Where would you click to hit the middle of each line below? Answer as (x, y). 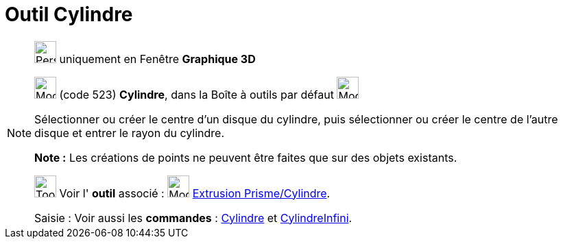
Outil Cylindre (69, 14)
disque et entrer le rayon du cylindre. (130, 133)
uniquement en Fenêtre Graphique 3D (157, 59)
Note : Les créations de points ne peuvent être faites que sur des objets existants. (246, 157)
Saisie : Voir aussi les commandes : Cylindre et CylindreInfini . (193, 218)
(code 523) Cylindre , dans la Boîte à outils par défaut (196, 94)
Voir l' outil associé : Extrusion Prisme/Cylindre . (195, 193)
